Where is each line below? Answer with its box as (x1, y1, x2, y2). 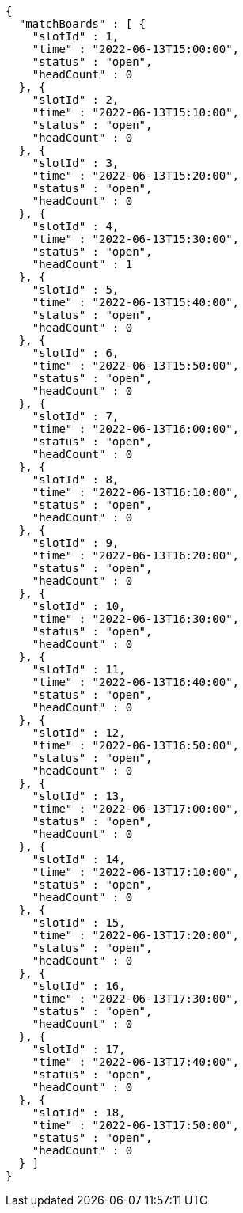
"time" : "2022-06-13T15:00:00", (32, 43, 240, 55)
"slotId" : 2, (32, 93, 120, 106)
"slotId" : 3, (32, 157, 120, 169)
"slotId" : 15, (32, 916, 126, 929)
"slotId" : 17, (32, 1043, 126, 1056)
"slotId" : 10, (32, 600, 126, 612)
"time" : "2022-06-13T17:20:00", (32, 929, 240, 942)
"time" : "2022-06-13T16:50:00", (32, 739, 240, 752)
